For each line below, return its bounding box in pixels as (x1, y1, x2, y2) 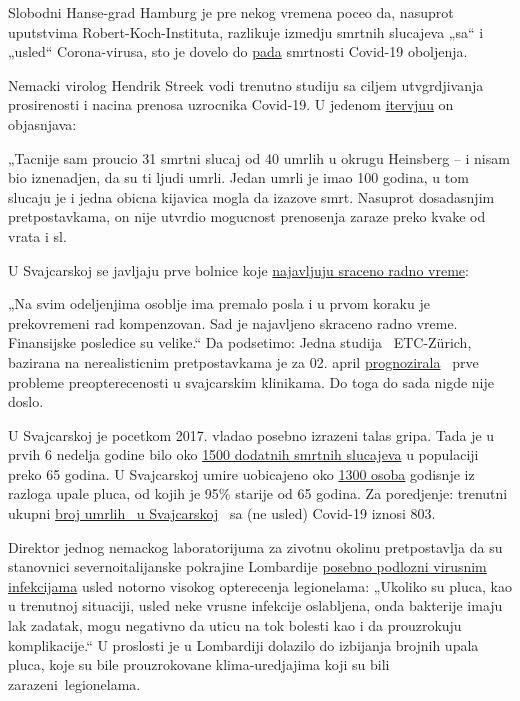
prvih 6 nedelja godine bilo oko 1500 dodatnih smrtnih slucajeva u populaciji (8, 444, 479, 465)
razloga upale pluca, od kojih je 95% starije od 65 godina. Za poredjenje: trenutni (8, 483, 508, 504)
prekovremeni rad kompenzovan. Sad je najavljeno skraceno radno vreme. (8, 312, 458, 333)
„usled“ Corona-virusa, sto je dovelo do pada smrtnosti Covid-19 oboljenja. (8, 41, 468, 62)
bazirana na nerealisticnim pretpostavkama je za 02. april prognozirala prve (8, 351, 479, 372)
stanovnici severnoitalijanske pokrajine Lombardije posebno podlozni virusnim (8, 556, 487, 577)
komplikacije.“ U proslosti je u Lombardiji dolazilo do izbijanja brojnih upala (8, 634, 479, 655)
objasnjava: (8, 113, 77, 134)
